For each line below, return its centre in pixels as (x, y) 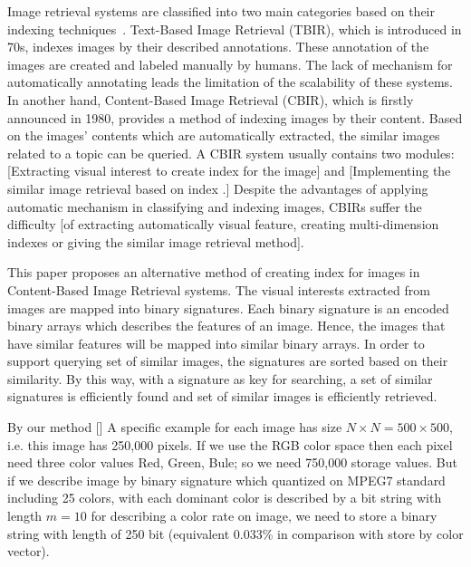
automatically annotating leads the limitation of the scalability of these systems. (231, 82)
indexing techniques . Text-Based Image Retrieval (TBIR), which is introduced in (235, 29)
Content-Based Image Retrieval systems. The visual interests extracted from (219, 289)
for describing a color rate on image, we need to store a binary (264, 516)
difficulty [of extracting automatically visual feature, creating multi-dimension (223, 224)
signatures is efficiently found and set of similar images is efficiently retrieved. (222, 396)
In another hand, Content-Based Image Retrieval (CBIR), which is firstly (211, 99)
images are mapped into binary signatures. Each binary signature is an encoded (228, 308)
